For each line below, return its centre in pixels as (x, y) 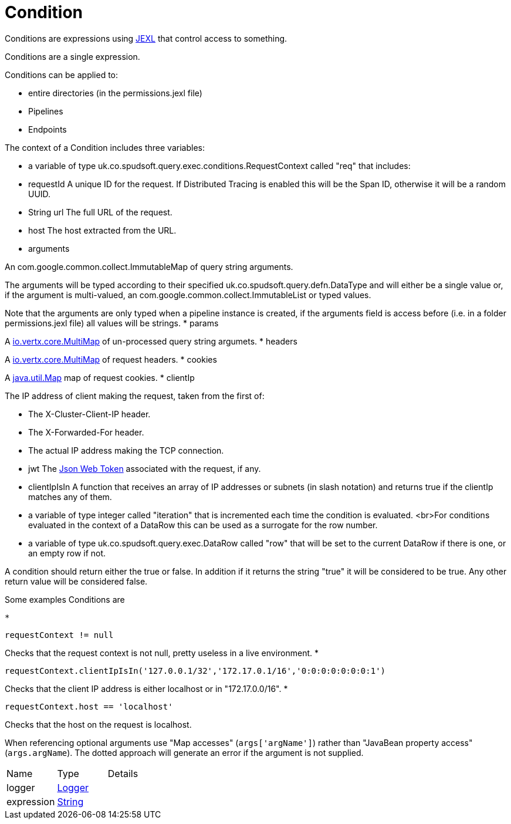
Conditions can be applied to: (62, 75)
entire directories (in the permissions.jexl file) (115, 93)
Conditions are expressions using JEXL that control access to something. (146, 38)
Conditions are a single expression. (72, 56)
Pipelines (46, 111)
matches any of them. (70, 497)
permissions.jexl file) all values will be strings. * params (112, 323)
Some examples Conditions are (65, 599)
